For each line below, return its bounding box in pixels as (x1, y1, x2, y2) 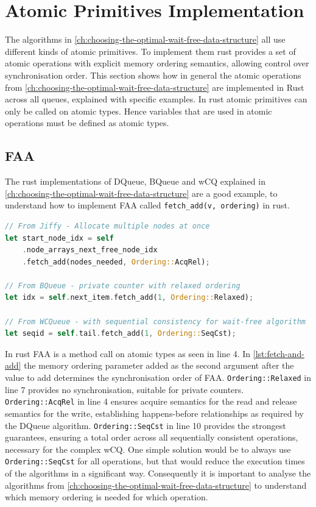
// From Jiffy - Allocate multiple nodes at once (5, 221, 210, 230)
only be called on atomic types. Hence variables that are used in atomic (5, 104, 272, 117)
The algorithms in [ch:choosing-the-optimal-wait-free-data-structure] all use (5, 33, 286, 46)
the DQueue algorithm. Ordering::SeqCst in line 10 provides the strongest (5, 419, 286, 431)
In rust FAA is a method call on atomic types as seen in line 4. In (5, 347, 251, 360)
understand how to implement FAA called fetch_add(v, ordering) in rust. (5, 199, 290, 211)
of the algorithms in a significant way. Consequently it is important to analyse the (5, 467, 311, 480)
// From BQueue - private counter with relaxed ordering (5, 281, 241, 290)
